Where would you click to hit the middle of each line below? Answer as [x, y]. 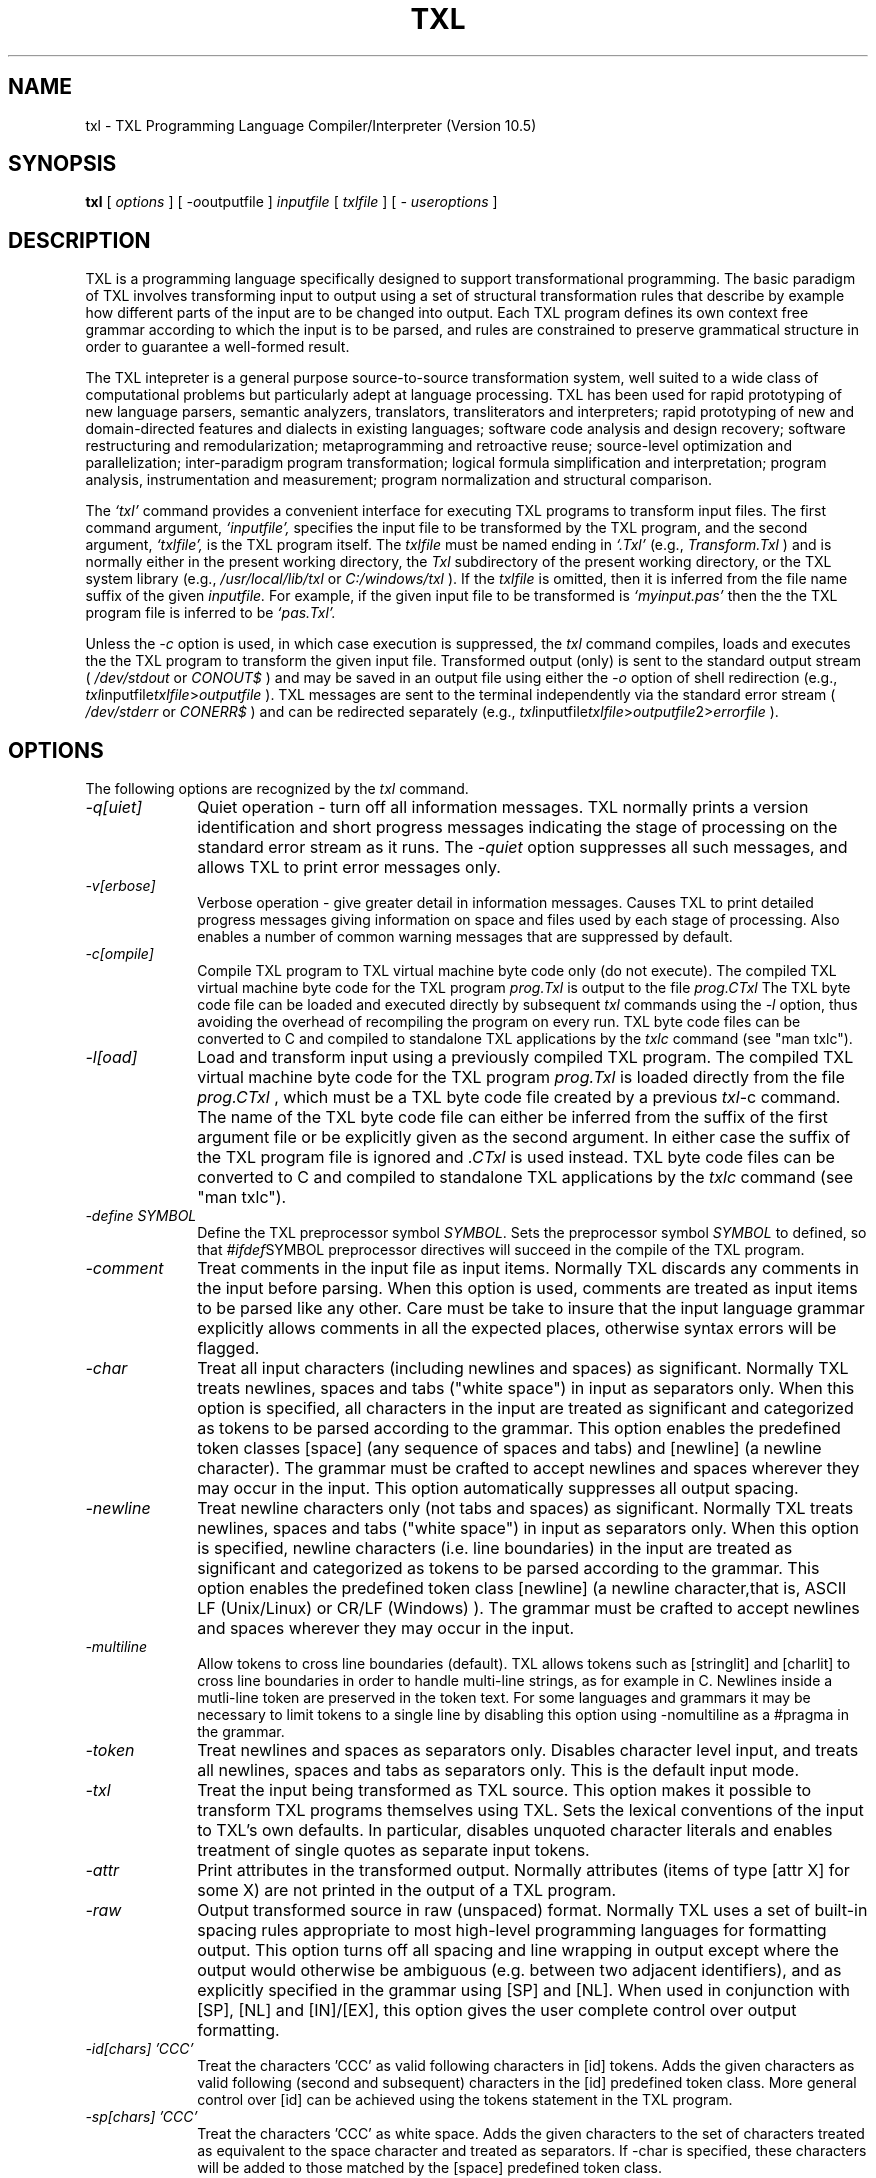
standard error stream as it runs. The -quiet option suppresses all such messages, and [522, 847]
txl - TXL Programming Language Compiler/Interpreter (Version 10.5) [311, 125]
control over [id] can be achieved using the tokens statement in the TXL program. [465, 2100]
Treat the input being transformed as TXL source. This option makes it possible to [504, 1790]
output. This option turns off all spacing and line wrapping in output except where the [518, 1950]
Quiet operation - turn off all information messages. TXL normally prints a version [503, 807]
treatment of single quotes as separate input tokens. [393, 1850]
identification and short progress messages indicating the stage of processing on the [517, 827]
